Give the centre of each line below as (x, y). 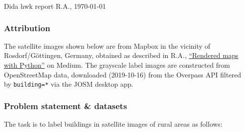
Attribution (27, 28)
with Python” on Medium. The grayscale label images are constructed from (117, 65)
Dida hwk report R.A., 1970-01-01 (55, 6)
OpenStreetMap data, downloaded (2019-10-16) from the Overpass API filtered (123, 74)
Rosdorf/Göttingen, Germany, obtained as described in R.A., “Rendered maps (121, 55)
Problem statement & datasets (66, 105)
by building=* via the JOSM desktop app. (69, 84)
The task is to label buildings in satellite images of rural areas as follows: (113, 124)
